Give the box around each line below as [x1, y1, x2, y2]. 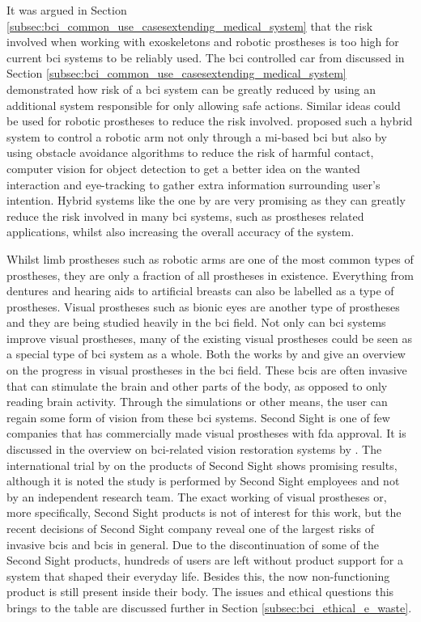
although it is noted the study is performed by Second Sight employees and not [6, 472, 400, 489]
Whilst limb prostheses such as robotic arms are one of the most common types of [6, 250, 414, 267]
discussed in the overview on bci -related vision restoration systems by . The [6, 441, 382, 458]
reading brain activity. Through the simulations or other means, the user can [6, 393, 388, 410]
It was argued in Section [6, 2, 127, 18]
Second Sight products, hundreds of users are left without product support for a [6, 552, 403, 569]
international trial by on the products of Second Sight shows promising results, [6, 456, 398, 473]
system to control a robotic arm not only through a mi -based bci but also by [6, 128, 387, 145]
